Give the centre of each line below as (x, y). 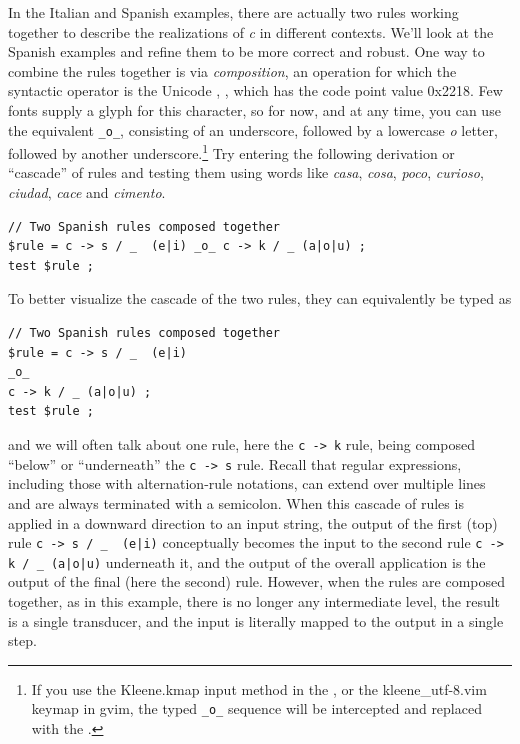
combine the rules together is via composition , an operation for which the (232, 70)
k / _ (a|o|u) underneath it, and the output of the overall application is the (247, 561)
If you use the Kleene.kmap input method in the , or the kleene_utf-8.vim (259, 688)
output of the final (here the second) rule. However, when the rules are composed (257, 581)
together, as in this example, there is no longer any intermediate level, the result (254, 601)
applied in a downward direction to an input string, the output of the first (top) (253, 522)
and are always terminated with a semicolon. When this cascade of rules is (236, 502)
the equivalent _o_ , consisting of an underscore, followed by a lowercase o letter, (253, 129)
